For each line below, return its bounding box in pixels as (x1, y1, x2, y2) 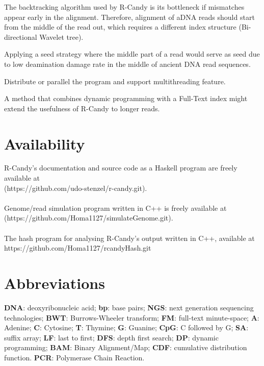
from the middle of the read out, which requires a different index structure (4, 21, 236, 32)
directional (4, 31, 37, 42)
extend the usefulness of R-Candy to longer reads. (4, 103, 160, 113)
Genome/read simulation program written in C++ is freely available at (4, 202, 227, 213)
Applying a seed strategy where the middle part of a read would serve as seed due (4, 48, 260, 59)
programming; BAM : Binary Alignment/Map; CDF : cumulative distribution (4, 342, 247, 353)
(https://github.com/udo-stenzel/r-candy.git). (4, 182, 147, 193)
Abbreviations (4, 273, 105, 293)
